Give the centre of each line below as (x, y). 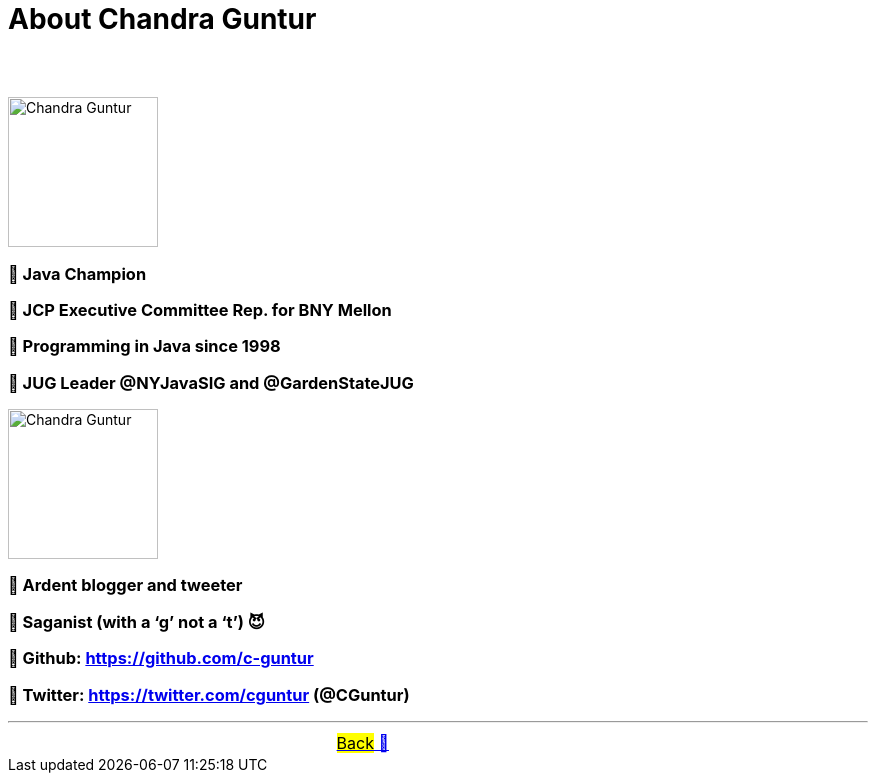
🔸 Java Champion (77, 273)
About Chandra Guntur (162, 19)
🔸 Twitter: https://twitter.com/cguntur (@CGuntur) (209, 694)
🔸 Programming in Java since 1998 (144, 346)
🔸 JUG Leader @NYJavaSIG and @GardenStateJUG (211, 382)
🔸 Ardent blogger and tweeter (125, 585)
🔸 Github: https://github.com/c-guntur (161, 658)
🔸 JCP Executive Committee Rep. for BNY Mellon (200, 309)
